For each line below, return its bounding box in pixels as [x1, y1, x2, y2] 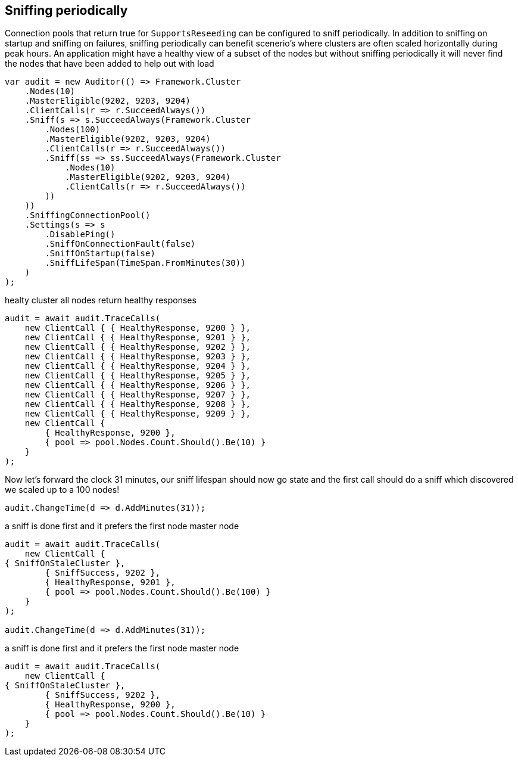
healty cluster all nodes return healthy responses [5, 295, 196, 306]
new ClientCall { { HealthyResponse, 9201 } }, [24, 333, 251, 343]
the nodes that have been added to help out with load [5, 58, 214, 69]
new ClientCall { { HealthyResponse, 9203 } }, [24, 352, 251, 362]
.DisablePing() [45, 229, 116, 240]
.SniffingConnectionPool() [24, 210, 151, 220]
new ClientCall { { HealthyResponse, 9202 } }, [24, 342, 251, 352]
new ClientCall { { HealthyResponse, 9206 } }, [24, 380, 251, 390]
